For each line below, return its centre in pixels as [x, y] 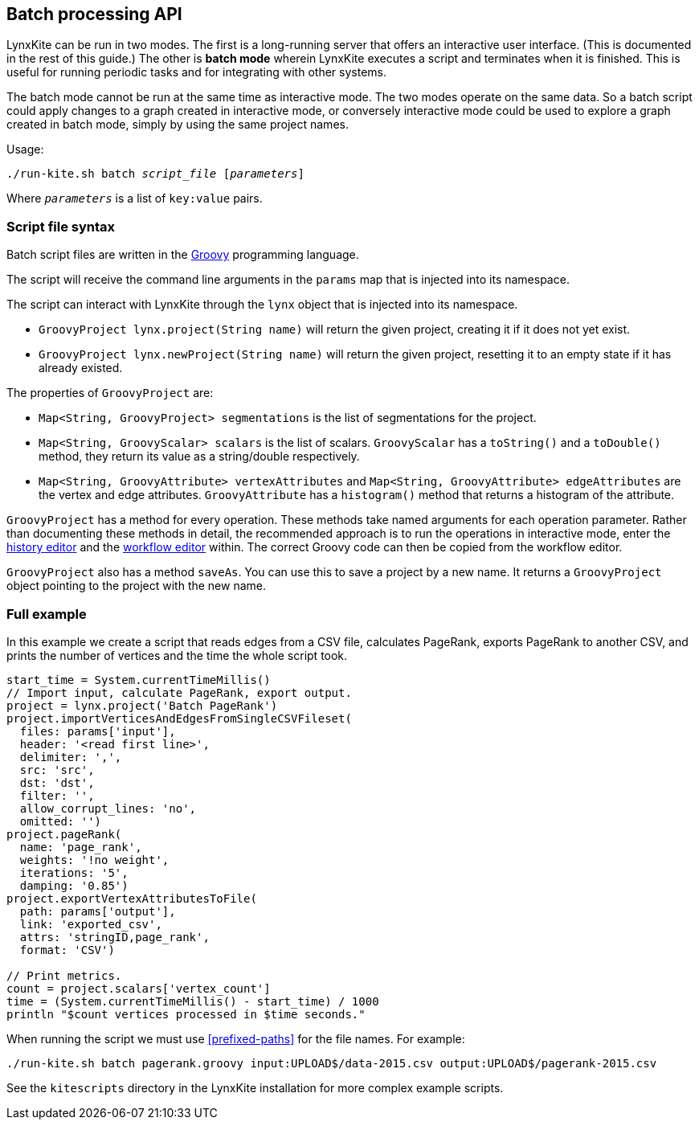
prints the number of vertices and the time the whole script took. [177, 655]
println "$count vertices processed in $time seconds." [186, 1014]
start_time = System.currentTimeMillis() [139, 680]
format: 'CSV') [67, 950]
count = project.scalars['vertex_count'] [139, 988]
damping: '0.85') [74, 885]
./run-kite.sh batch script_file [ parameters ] [155, 174]
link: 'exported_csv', [91, 924]
